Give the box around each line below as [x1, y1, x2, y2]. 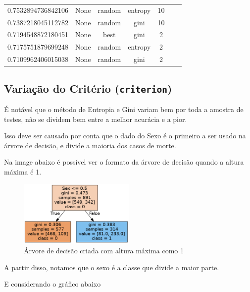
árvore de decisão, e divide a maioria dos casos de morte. [4, 140, 176, 150]
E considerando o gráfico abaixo [4, 279, 101, 289]
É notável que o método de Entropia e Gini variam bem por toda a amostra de [4, 104, 244, 114]
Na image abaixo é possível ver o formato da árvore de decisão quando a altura [4, 157, 244, 167]
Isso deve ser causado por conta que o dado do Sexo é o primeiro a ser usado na [4, 130, 246, 141]
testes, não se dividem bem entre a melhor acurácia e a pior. [4, 114, 187, 124]
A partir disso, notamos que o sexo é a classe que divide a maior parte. [4, 262, 219, 272]
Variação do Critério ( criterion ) [4, 80, 172, 96]
